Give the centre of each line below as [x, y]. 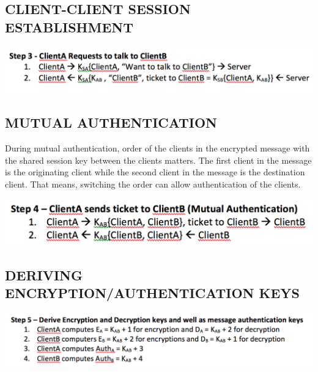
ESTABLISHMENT [69, 27]
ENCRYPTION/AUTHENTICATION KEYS [152, 293]
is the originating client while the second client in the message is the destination [155, 172]
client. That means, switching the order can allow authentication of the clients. [153, 184]
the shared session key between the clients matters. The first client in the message [158, 160]
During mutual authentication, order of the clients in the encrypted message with [157, 148]
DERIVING [44, 275]
